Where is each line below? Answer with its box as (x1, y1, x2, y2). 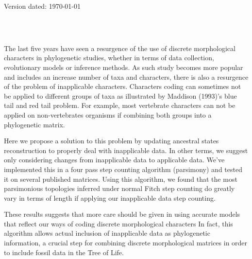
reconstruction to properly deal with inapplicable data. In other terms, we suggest (4, 145, 248, 155)
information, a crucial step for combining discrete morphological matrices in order (4, 238, 248, 248)
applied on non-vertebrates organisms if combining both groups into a (4, 109, 212, 120)
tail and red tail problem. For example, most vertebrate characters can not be (4, 100, 235, 110)
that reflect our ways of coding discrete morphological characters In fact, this (4, 218, 233, 228)
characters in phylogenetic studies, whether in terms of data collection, (4, 52, 214, 63)
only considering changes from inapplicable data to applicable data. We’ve (4, 155, 225, 165)
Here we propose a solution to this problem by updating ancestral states (4, 136, 219, 146)
